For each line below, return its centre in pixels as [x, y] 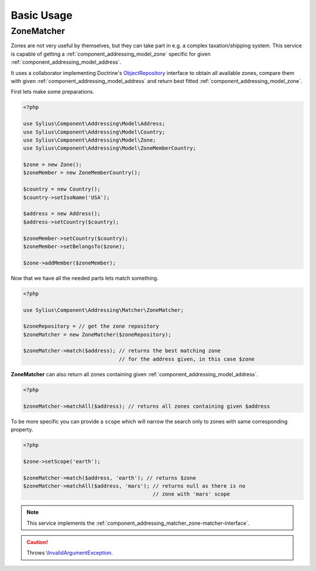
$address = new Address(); [62, 214]
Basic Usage [42, 15]
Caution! [37, 542]
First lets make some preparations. [53, 92]
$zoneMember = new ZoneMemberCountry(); [82, 173]
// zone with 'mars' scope [191, 494]
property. [22, 429]
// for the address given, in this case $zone [186, 359]
